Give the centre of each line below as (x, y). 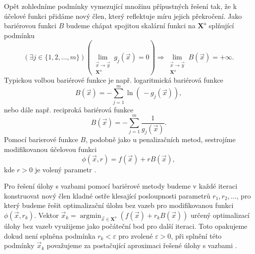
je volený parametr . (66, 169)
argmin (91, 216)
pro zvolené (136, 235)
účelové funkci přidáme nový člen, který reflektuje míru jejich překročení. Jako (123, 16)
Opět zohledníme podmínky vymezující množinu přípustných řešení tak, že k (121, 6)
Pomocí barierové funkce (41, 139)
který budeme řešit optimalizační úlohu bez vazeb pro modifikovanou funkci (119, 205)
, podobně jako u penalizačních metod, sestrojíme (160, 139)
